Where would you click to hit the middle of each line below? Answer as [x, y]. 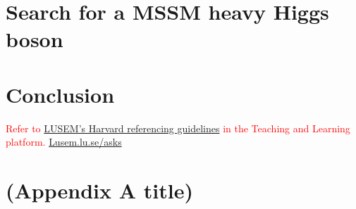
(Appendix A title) [99, 190]
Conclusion [60, 94]
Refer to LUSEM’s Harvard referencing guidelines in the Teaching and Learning [178, 128]
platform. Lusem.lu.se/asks [64, 142]
